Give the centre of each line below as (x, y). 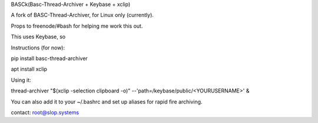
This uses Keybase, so (38, 37)
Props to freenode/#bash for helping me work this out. (77, 26)
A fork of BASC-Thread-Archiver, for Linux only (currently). (82, 15)
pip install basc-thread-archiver (49, 58)
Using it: (21, 80)
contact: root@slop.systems (45, 112)
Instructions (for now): (38, 48)
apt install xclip (29, 69)
